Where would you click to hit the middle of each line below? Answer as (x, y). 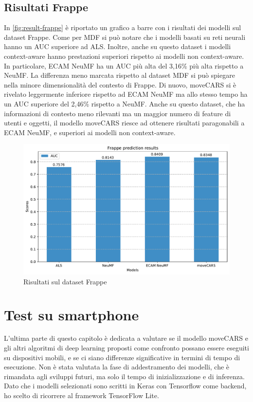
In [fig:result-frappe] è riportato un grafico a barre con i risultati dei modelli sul (123, 27)
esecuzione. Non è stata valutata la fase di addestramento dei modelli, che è (117, 367)
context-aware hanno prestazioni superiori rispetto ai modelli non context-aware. (124, 56)
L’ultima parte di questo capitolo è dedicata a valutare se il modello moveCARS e (126, 338)
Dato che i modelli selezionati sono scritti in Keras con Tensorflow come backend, (125, 386)
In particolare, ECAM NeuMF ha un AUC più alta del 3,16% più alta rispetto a (124, 65)
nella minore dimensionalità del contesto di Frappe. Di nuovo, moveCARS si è (120, 84)
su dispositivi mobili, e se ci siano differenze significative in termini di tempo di (122, 357)
